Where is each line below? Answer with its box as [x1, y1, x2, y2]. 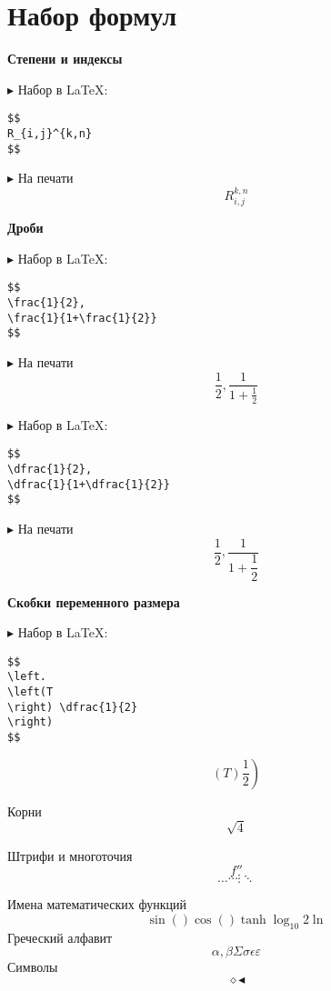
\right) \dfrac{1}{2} [7, 700, 138, 714]
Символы [7, 957, 58, 976]
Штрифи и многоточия [7, 846, 133, 865]
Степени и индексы [7, 49, 123, 68]
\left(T [7, 686, 54, 699]
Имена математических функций [7, 895, 186, 914]
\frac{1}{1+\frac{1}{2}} [7, 311, 157, 325]
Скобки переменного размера [7, 592, 180, 611]
